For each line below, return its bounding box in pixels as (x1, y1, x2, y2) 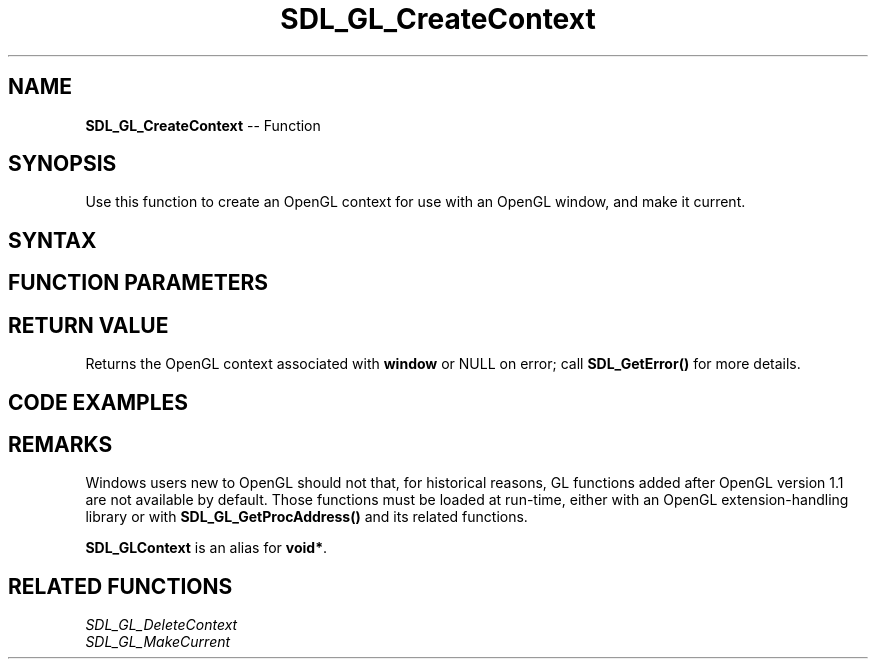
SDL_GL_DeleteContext (85, 616, 238, 634)
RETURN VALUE (8, 312, 169, 338)
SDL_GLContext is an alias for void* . (85, 539, 328, 557)
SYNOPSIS (8, 151, 117, 177)
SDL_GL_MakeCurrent (85, 633, 231, 651)
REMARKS (8, 431, 113, 457)
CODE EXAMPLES (8, 389, 189, 415)
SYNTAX (8, 227, 97, 253)
